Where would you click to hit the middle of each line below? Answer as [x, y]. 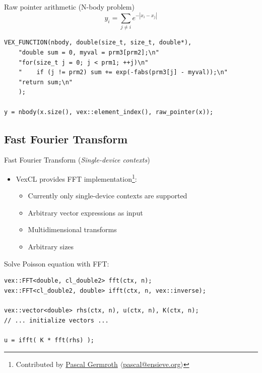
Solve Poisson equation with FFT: [57, 263]
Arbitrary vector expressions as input [85, 212]
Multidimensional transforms [72, 229]
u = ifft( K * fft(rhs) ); [49, 340]
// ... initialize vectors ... [56, 320]
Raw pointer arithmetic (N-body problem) [69, 7]
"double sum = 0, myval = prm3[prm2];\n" [89, 53]
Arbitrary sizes [51, 246]
